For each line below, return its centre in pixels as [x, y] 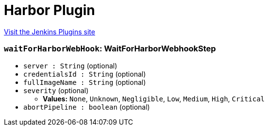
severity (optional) [56, 90]
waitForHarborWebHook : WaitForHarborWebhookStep [110, 49]
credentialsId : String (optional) [85, 74]
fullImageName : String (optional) [85, 82]
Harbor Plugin [50, 10]
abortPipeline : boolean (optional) [87, 107]
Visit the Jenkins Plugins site [50, 32]
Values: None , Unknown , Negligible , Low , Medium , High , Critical [154, 98]
